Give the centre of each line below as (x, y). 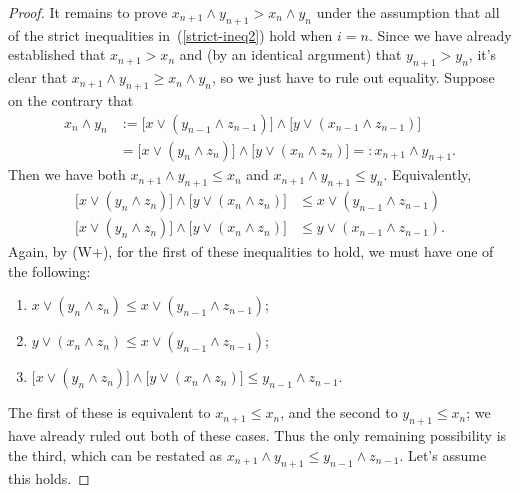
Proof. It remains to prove (88, 12)
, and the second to (339, 412)
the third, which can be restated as (115, 454)
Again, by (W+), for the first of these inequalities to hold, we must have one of (251, 251)
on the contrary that (71, 99)
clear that (38, 77)
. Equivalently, (427, 174)
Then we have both (67, 174)
